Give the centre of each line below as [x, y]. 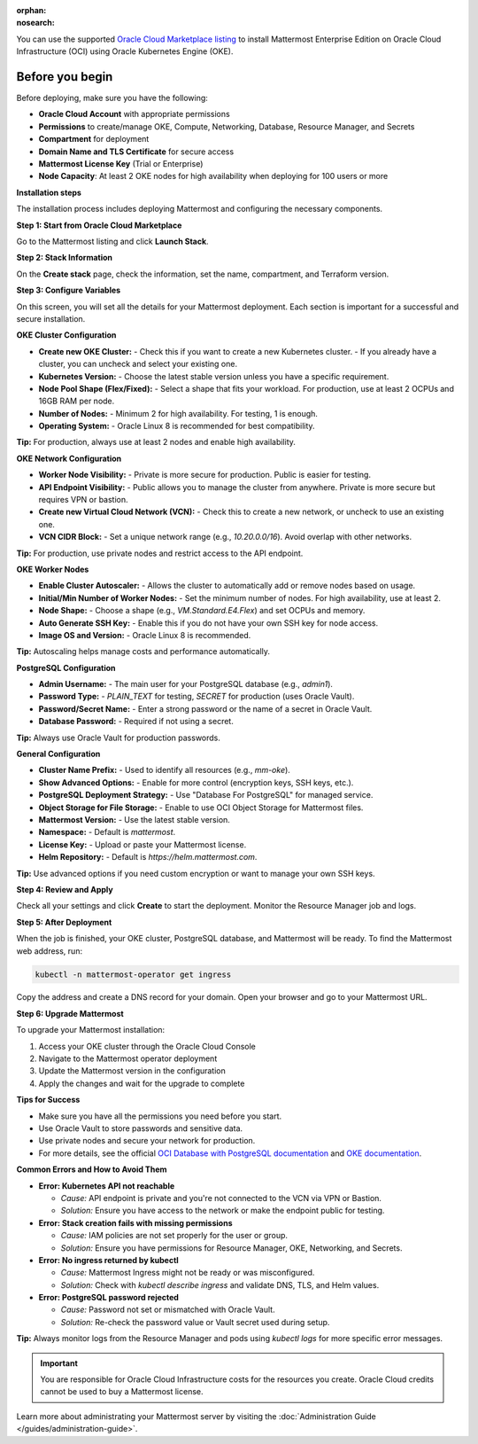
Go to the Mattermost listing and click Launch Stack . [112, 241]
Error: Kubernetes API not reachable [107, 1186]
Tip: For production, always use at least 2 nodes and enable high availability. [156, 442]
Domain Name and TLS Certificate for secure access [136, 152]
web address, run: [50, 951]
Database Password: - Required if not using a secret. [136, 722]
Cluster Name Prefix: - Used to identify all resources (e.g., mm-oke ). [165, 770]
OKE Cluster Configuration [66, 335]
